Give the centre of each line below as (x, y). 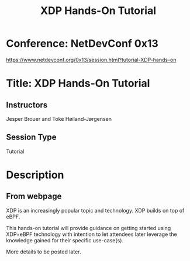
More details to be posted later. (44, 252)
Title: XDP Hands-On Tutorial (78, 83)
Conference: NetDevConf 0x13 (82, 43)
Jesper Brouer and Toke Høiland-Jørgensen (59, 119)
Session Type (31, 138)
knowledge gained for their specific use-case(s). (65, 240)
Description (35, 175)
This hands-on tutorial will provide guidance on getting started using (89, 228)
